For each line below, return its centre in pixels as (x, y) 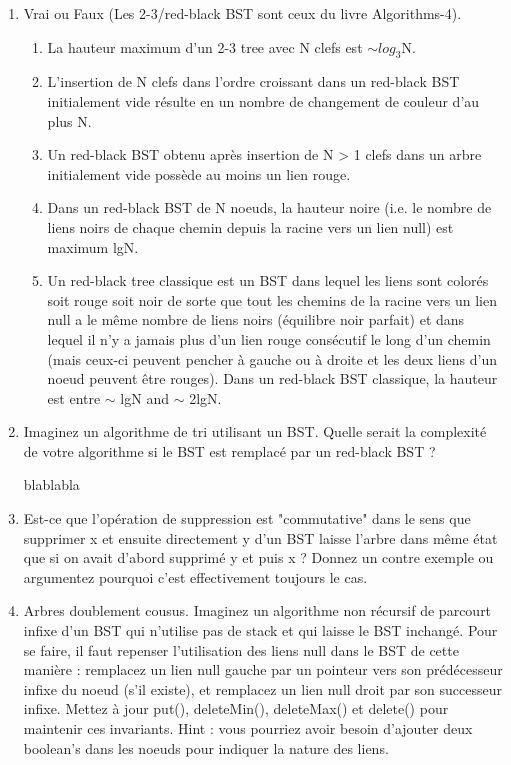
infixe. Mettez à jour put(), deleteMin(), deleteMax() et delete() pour (236, 708)
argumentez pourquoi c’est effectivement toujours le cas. (195, 576)
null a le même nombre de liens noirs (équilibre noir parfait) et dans (256, 319)
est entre (74, 397)
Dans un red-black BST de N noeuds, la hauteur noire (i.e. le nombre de (269, 207)
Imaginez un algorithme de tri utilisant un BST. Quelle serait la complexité (255, 431)
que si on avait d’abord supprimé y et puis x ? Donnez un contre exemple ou (258, 557)
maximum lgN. (93, 246)
